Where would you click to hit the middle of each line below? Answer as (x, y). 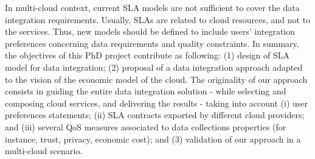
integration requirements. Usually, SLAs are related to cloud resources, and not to (158, 19)
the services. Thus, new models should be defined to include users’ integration (150, 31)
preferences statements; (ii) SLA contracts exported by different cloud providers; (155, 115)
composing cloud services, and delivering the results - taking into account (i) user (156, 103)
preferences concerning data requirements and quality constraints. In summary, (152, 43)
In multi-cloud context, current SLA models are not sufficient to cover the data (152, 7)
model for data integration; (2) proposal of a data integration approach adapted (154, 67)
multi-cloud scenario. (44, 151)
